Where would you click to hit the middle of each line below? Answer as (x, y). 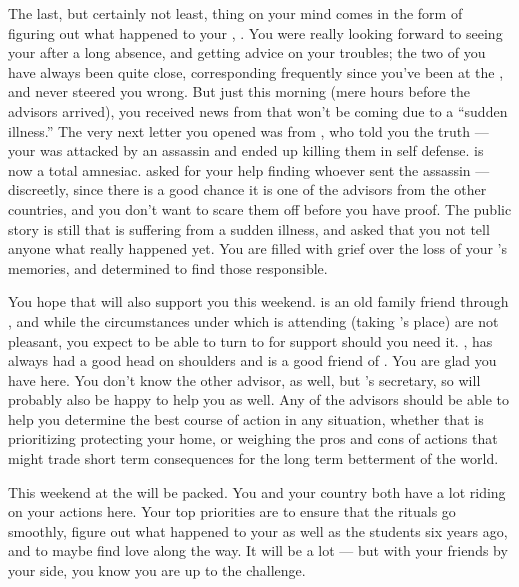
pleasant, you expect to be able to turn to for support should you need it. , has (250, 340)
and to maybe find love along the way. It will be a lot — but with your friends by (258, 550)
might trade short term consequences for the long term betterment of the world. (253, 458)
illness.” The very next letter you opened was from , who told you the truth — (248, 130)
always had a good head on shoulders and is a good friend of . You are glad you (252, 360)
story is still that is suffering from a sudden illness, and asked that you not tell (249, 228)
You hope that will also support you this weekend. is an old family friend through (258, 301)
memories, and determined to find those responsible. (168, 267)
